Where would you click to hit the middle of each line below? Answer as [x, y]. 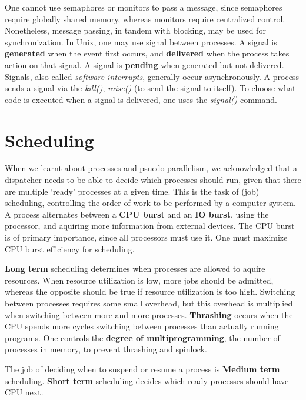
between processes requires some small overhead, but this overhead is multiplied [149, 303]
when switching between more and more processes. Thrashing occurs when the [149, 314]
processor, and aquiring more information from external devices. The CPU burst [150, 226]
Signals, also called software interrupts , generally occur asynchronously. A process [152, 76]
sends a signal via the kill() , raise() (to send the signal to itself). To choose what [150, 88]
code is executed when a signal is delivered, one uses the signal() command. [141, 99]
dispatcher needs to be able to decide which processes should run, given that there [153, 180]
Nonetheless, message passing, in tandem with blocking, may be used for [135, 30]
